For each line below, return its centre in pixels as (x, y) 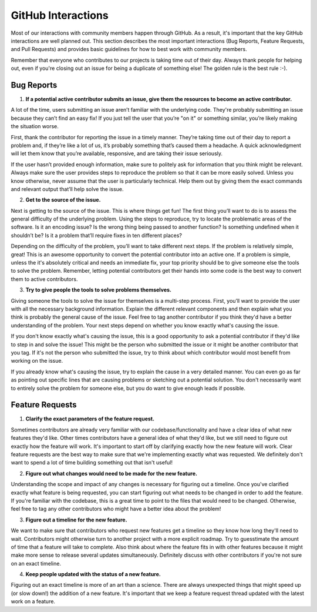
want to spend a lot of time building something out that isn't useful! (92, 463)
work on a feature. (33, 601)
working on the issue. (37, 361)
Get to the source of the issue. (63, 200)
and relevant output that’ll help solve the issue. (67, 189)
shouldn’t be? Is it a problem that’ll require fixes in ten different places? (96, 235)
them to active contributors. (44, 279)
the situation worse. (35, 126)
